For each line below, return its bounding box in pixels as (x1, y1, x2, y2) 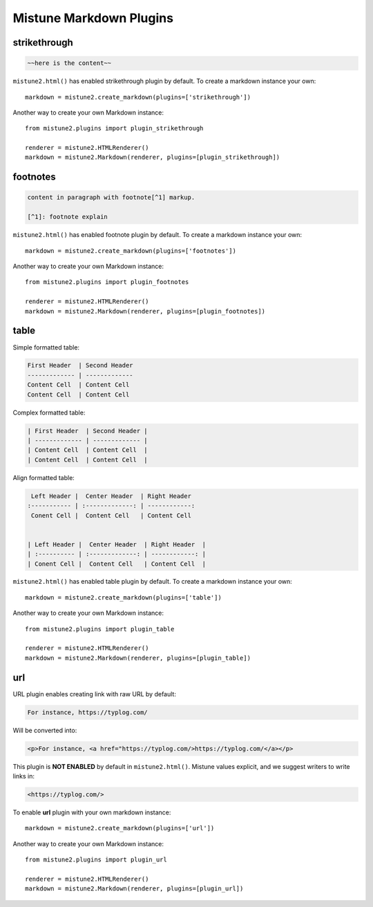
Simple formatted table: (12, 343, 79, 352)
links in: (12, 772, 35, 781)
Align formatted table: (12, 473, 75, 481)
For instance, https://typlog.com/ (27, 708, 148, 716)
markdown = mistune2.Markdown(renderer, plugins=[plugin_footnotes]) (25, 307, 266, 315)
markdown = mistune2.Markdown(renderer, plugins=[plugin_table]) (25, 653, 251, 662)
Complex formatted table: (12, 408, 86, 417)
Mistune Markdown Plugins (12, 10, 174, 26)
